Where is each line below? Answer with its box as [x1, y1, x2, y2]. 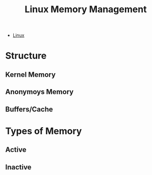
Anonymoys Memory [5, 87, 74, 96]
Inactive [5, 163, 32, 171]
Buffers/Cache [5, 105, 53, 113]
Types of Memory [5, 125, 82, 137]
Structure [5, 50, 47, 62]
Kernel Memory [5, 70, 56, 79]
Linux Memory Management [24, 4, 147, 15]
